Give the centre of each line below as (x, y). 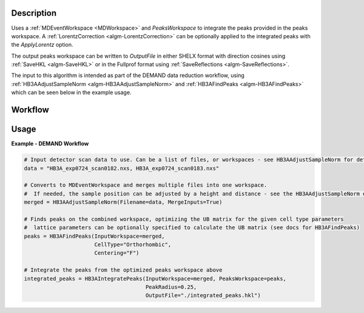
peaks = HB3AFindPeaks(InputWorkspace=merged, (94, 236)
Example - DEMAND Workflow (50, 144)
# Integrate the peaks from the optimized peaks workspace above (123, 270)
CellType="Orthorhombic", (133, 245)
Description (34, 13)
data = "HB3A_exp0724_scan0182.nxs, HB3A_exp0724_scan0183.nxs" (122, 168)
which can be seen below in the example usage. (71, 93)
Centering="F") (117, 253)
